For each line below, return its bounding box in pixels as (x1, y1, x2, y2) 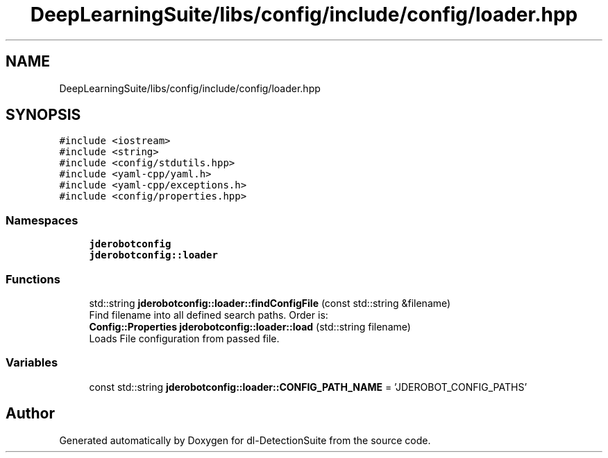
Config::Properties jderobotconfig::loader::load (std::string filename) (89, 320, 411, 333)
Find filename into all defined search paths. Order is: (89, 308, 328, 321)
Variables (6, 355, 58, 370)
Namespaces (6, 213, 78, 227)
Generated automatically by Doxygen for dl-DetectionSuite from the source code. (59, 434, 431, 446)
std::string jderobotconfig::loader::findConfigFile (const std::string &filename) (89, 297, 451, 309)
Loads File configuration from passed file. (89, 332, 280, 344)
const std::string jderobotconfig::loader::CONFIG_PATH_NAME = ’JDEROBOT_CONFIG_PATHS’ (89, 380, 527, 393)
